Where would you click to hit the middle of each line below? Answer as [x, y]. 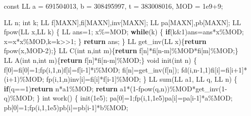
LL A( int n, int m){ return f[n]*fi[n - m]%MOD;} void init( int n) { [100, 60]
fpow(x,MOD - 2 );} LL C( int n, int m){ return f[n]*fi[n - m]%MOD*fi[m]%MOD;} [121, 51]
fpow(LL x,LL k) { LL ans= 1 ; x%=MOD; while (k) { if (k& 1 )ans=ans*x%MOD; [124, 32]
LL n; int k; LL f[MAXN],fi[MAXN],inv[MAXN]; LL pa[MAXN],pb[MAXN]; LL [123, 22]
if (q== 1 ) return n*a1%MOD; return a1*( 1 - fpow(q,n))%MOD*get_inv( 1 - [116, 88]
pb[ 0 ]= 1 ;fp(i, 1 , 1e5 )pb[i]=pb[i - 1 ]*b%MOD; [66, 107]
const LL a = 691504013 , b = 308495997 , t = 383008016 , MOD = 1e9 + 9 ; [114, 6]
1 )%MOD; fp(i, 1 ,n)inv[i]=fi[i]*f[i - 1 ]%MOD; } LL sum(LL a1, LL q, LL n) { [125, 79]
